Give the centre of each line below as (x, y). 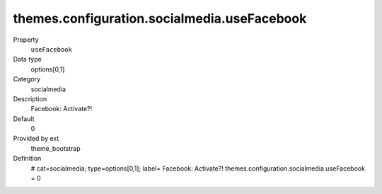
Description (30, 98)
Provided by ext (36, 139)
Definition (27, 159)
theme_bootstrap (56, 148)
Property (26, 40)
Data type (27, 59)
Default (24, 119)
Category (27, 79)
